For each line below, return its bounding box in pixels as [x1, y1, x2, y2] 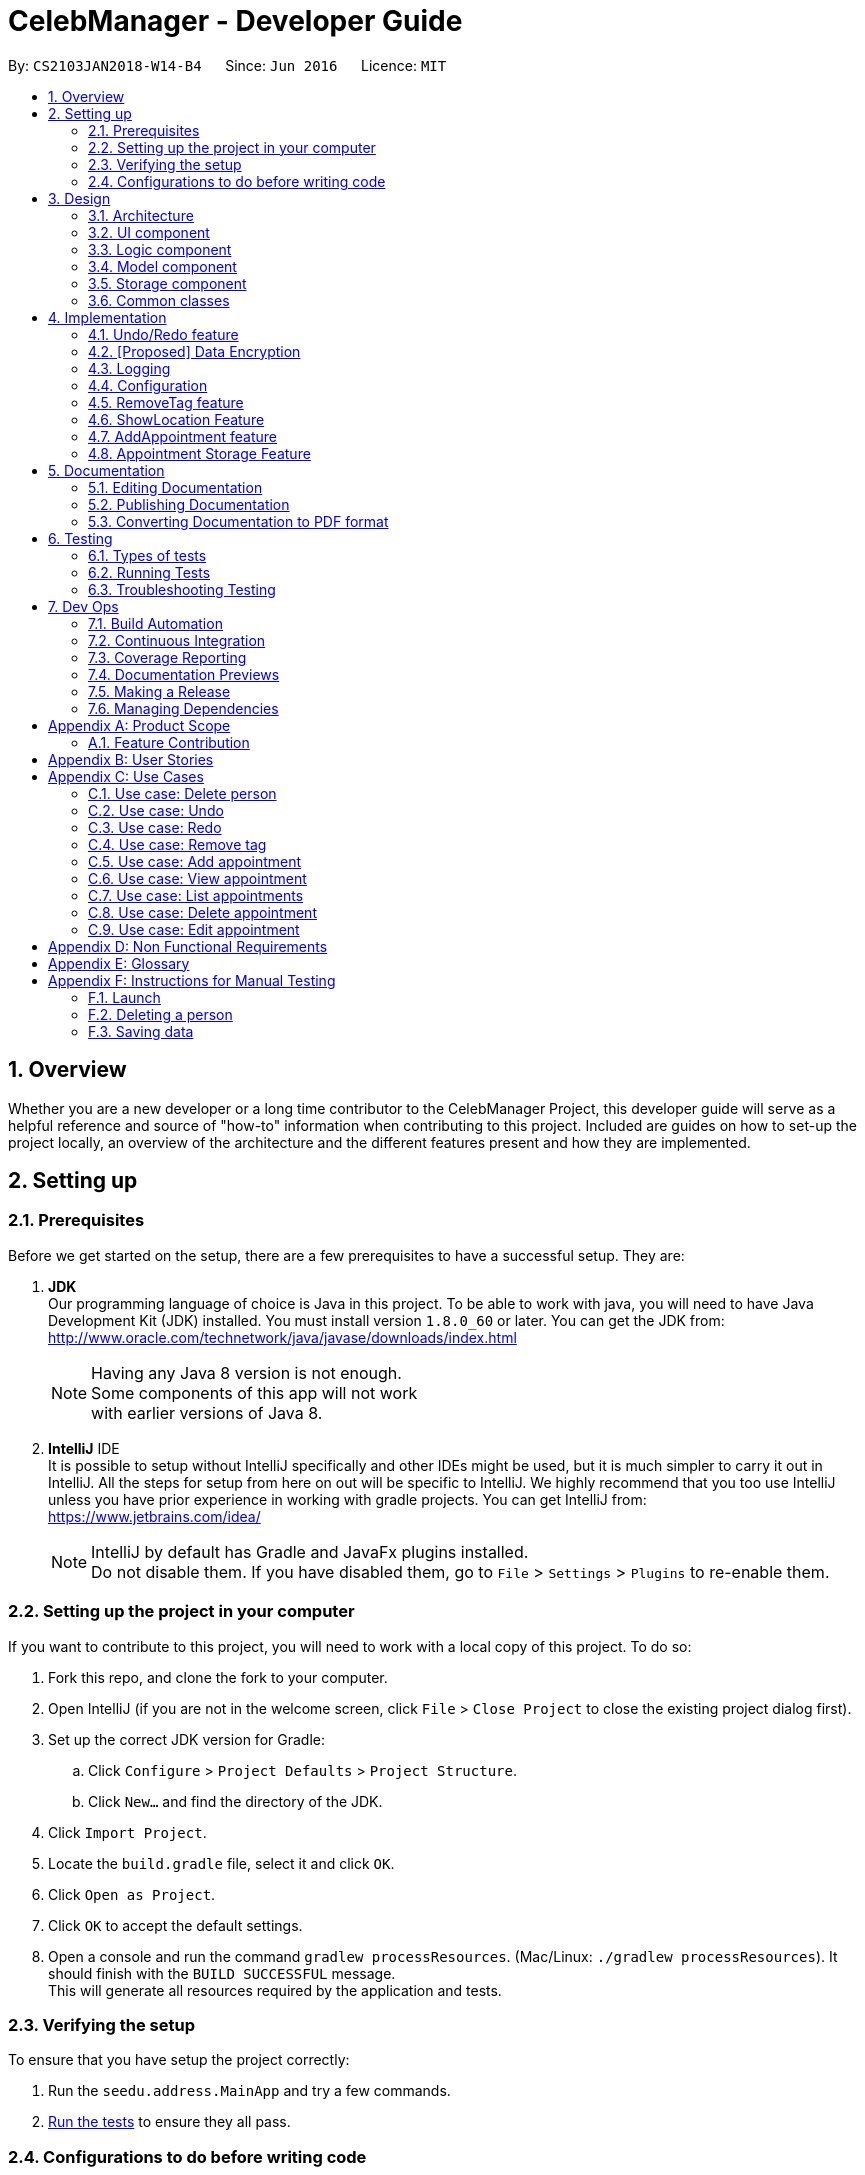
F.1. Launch [88, 988, 161, 1006]
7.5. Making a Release [88, 682, 231, 700]
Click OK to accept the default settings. [48, 1916, 303, 1934]
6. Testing [48, 529, 113, 547]
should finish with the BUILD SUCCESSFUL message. [48, 1964, 396, 1982]
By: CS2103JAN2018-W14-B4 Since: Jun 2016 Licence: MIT [8, 56, 447, 74]
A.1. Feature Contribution [88, 733, 250, 751]
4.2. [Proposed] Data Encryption [88, 342, 301, 360]
